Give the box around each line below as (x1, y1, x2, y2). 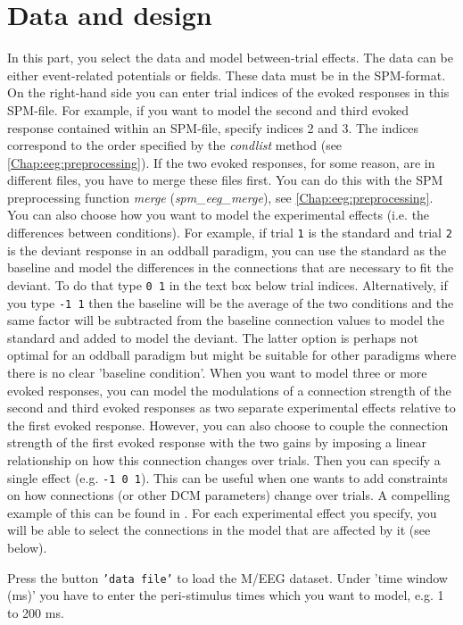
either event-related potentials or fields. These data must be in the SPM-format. (7, 65, 446, 84)
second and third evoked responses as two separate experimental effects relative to (7, 398, 456, 417)
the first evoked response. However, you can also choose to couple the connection (7, 415, 449, 434)
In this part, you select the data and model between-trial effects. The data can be (7, 48, 453, 67)
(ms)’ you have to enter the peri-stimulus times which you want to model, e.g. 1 (7, 586, 444, 604)
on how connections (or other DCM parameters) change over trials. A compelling (7, 486, 451, 504)
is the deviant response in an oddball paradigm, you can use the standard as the (7, 240, 447, 259)
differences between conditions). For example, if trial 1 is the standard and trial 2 (7, 223, 452, 242)
